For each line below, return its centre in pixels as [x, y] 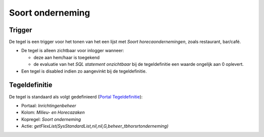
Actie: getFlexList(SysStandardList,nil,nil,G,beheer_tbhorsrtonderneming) [95, 126]
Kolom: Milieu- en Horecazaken [53, 113]
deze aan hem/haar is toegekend [66, 57]
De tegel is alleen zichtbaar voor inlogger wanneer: [73, 51]
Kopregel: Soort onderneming [51, 119]
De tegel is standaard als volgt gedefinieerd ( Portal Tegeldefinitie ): [76, 97]
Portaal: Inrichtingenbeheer [49, 105]
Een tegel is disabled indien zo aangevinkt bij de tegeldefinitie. [84, 71]
